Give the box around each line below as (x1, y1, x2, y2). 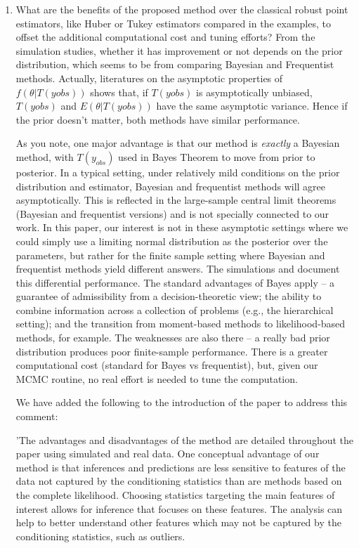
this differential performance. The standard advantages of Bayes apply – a (15, 275, 335, 289)
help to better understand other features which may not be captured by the (15, 515, 341, 530)
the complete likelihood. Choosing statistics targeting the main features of (15, 488, 335, 502)
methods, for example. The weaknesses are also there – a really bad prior (15, 330, 330, 345)
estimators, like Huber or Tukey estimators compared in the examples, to (15, 15, 331, 30)
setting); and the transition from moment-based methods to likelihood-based (15, 316, 346, 331)
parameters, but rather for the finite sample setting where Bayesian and (15, 247, 325, 262)
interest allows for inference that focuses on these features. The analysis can (15, 501, 343, 516)
